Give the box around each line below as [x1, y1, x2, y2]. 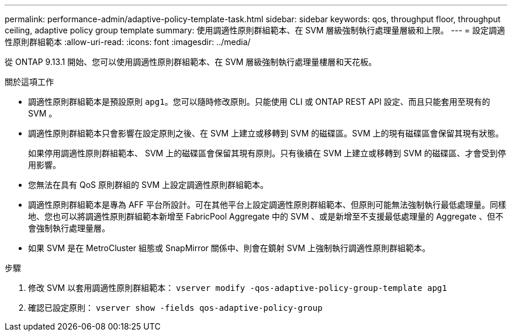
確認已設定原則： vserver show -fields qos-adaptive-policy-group [28, 303, 323, 313]
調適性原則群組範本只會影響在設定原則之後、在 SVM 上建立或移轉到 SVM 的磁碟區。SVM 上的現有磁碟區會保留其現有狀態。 [28, 128, 504, 138]
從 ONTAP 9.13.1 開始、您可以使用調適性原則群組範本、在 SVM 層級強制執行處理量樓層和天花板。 [5, 57, 377, 67]
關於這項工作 [5, 77, 54, 87]
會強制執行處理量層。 [28, 223, 110, 233]
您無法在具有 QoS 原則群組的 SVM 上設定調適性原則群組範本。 [28, 180, 269, 190]
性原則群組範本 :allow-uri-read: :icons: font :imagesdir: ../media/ [5, 37, 251, 47]
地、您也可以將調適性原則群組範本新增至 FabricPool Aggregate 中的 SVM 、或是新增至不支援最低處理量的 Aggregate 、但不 [28, 211, 504, 221]
